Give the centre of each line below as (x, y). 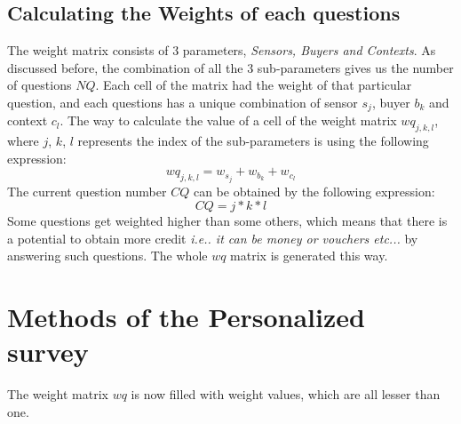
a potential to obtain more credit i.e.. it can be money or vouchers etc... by (213, 238)
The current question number (87, 191)
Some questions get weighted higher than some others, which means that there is (227, 221)
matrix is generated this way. (309, 256)
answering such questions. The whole (107, 256)
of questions (40, 85)
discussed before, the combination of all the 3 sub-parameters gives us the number (230, 67)
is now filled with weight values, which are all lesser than (286, 394)
